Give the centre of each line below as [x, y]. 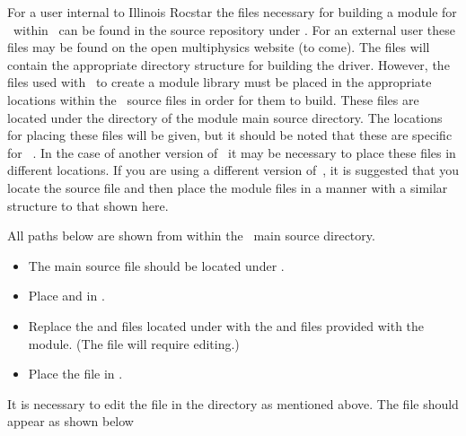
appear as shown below [70, 421]
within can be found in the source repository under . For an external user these [234, 29]
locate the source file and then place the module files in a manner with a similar [228, 187]
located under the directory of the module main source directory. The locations [225, 117]
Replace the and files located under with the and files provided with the [226, 325]
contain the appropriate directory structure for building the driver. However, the [229, 64]
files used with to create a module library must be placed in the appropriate [220, 82]
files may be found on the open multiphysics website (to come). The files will [219, 47]
